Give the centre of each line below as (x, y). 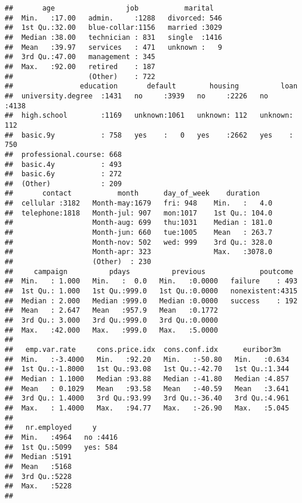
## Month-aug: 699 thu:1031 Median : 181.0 (139, 223)
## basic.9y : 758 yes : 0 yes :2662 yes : (149, 135)
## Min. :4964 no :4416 (61, 437)
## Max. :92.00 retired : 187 (80, 66)
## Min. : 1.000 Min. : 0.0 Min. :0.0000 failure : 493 (151, 281)
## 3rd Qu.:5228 (38, 476)
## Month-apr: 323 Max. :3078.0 (139, 252)
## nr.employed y (51, 428)
